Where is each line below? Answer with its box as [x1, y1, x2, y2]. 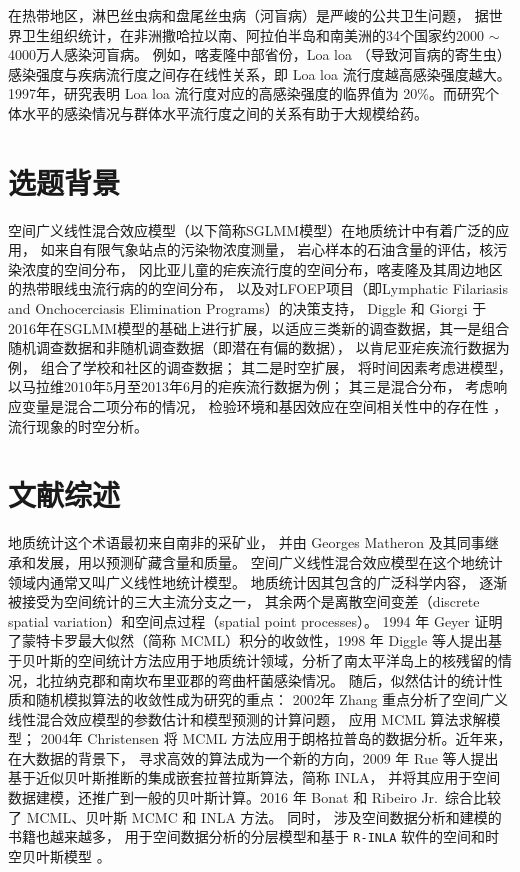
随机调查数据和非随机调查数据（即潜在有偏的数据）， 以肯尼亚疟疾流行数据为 [8, 337, 510, 358]
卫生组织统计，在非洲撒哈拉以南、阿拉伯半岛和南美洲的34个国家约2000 [21, 24, 484, 45]
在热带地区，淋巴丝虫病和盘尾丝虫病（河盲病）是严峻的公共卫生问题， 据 [8, 5, 489, 25]
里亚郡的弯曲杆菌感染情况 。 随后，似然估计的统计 [161, 669, 489, 690]
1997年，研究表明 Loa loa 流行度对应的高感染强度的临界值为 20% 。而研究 [8, 83, 485, 104]
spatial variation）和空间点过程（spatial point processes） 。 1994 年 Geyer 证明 [8, 610, 503, 631]
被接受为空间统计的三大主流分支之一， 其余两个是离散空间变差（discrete [8, 591, 480, 612]
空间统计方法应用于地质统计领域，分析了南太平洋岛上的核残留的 [77, 649, 498, 670]
